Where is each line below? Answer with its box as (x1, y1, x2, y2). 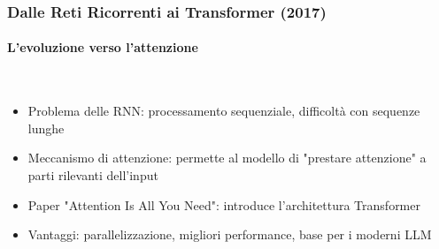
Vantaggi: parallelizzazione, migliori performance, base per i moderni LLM (27, 225, 432, 244)
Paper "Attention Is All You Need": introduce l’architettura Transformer (27, 195, 420, 214)
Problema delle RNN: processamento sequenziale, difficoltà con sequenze (27, 102, 420, 120)
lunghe (27, 118, 65, 137)
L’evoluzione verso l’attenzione (7, 38, 198, 57)
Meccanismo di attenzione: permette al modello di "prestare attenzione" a (27, 148, 427, 167)
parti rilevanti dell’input (27, 166, 158, 185)
